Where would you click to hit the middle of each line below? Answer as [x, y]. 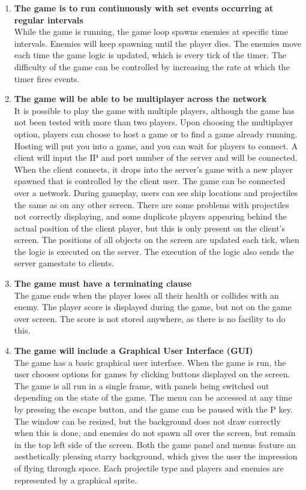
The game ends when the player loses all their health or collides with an [146, 295]
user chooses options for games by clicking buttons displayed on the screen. [152, 374]
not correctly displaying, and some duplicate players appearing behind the [150, 216]
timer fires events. [47, 78]
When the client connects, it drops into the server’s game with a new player [153, 169]
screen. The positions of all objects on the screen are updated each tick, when [157, 240]
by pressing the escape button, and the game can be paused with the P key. [153, 409]
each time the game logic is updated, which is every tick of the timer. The [150, 55]
